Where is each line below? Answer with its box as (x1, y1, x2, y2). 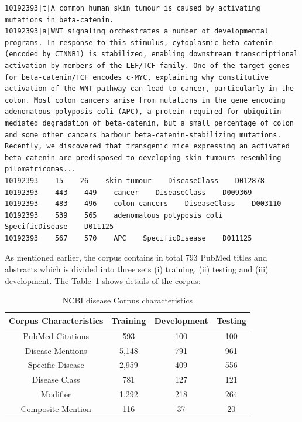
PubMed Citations (23, 329, 89, 342)
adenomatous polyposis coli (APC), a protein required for (5, 107, 239, 116)
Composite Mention (20, 402, 91, 414)
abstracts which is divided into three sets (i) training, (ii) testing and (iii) (5, 263, 269, 275)
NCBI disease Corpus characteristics (62, 294, 193, 306)
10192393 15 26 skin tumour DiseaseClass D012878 (5, 176, 265, 185)
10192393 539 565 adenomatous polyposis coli (5, 211, 223, 220)
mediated (5, 119, 39, 127)
